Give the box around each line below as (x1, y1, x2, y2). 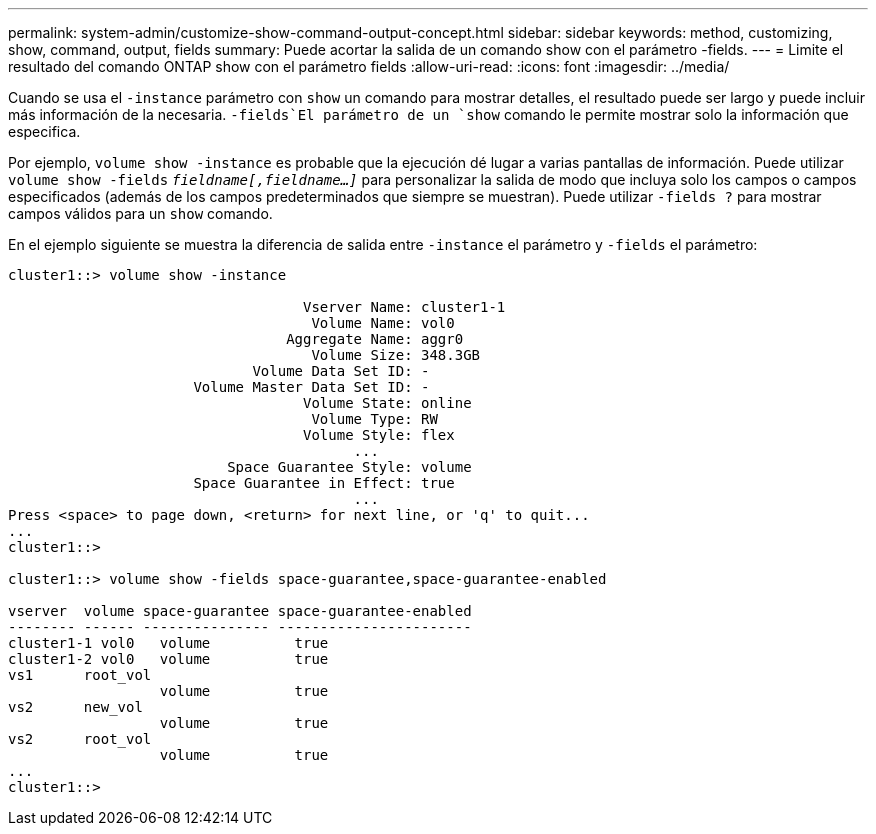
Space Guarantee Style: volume (227, 459, 472, 475)
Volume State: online (303, 395, 472, 411)
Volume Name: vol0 (311, 315, 455, 331)
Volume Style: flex (303, 427, 455, 443)
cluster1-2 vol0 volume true (8, 651, 329, 667)
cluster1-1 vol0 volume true (8, 635, 329, 651)
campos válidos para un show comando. (8, 205, 273, 222)
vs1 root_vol (8, 667, 152, 683)
